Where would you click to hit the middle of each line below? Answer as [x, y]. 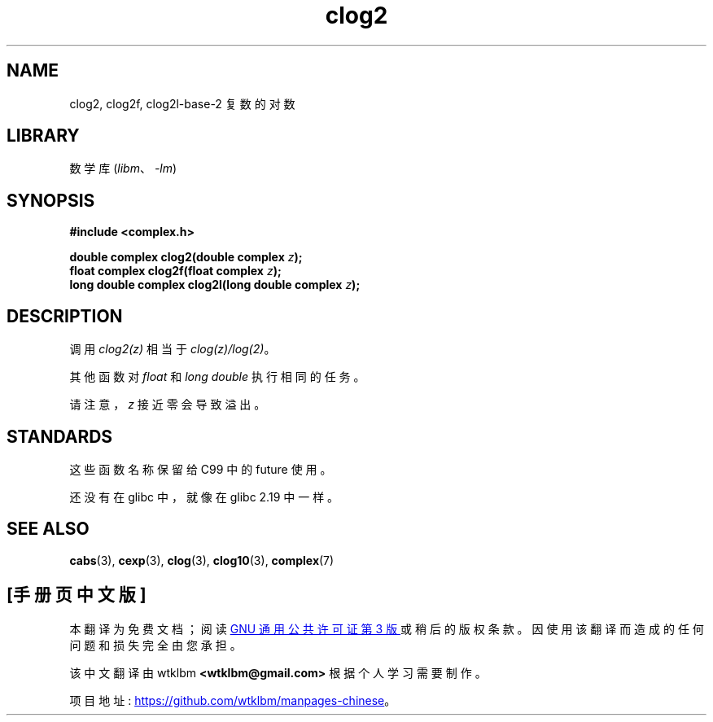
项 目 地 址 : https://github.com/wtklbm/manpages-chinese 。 [233, 700]
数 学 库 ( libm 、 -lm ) [123, 168]
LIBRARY [43, 136]
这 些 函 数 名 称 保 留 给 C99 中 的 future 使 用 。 [201, 469]
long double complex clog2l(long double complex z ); [215, 285]
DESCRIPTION [65, 316]
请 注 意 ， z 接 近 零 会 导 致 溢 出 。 [168, 405]
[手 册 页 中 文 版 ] [77, 595]
